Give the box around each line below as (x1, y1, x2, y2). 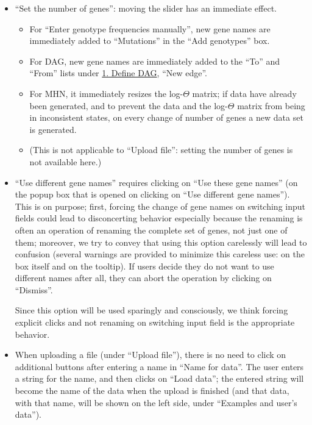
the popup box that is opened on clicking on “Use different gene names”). (15, 188, 290, 201)
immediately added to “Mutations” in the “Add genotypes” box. (29, 34, 270, 47)
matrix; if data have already (192, 87, 297, 99)
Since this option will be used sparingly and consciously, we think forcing (15, 304, 288, 316)
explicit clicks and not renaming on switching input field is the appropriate (15, 316, 295, 329)
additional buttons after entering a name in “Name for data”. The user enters (15, 360, 304, 373)
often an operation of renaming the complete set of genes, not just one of (15, 223, 288, 236)
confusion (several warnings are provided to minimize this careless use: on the (15, 248, 305, 260)
